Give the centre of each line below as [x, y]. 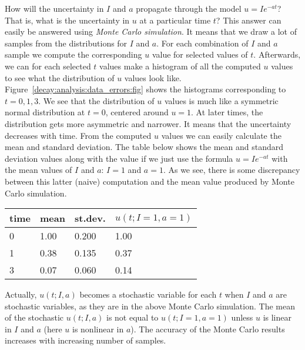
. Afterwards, [277, 54]
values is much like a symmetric [221, 100]
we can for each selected [48, 66]
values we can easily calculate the [221, 135]
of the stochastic [34, 317]
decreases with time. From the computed [78, 135]
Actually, [21, 294]
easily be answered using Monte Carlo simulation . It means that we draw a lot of [151, 31]
